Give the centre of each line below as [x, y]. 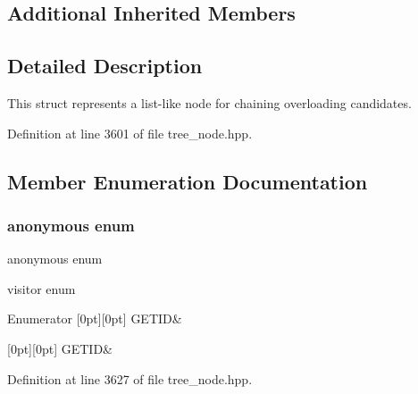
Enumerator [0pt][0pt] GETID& [95, 319]
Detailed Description [105, 66]
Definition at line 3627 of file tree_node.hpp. [130, 378]
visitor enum [42, 288]
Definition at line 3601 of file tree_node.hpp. [130, 133]
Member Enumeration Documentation [188, 181]
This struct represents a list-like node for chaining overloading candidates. [209, 102]
